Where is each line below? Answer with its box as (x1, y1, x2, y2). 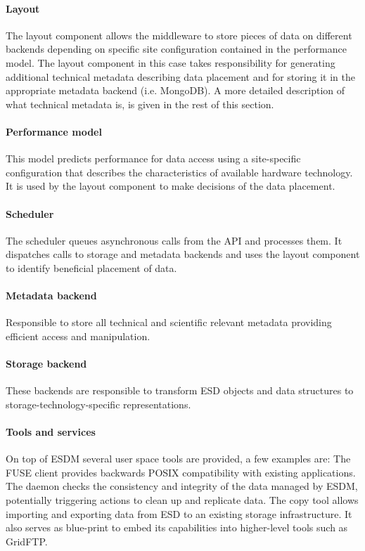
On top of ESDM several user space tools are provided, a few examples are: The (6, 451, 351, 466)
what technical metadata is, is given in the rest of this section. (6, 96, 274, 111)
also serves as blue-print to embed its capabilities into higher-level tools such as (6, 520, 348, 535)
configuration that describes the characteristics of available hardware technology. (6, 164, 353, 179)
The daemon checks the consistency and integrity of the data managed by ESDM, (6, 479, 358, 493)
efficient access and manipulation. (6, 328, 151, 343)
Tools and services (6, 424, 96, 439)
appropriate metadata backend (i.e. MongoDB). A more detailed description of (6, 83, 345, 98)
